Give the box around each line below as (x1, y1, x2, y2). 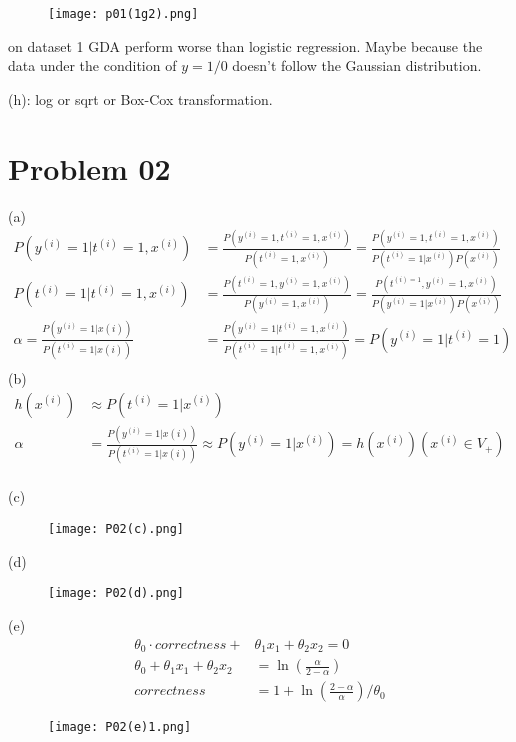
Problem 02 (8, 147, 171, 188)
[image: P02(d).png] (48, 586, 185, 601)
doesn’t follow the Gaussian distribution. (232, 55, 482, 76)
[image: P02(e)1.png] (48, 720, 192, 735)
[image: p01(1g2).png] (48, 7, 199, 21)
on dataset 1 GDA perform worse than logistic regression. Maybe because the (8, 35, 483, 56)
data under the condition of (8, 55, 177, 76)
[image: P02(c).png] (48, 522, 185, 537)
